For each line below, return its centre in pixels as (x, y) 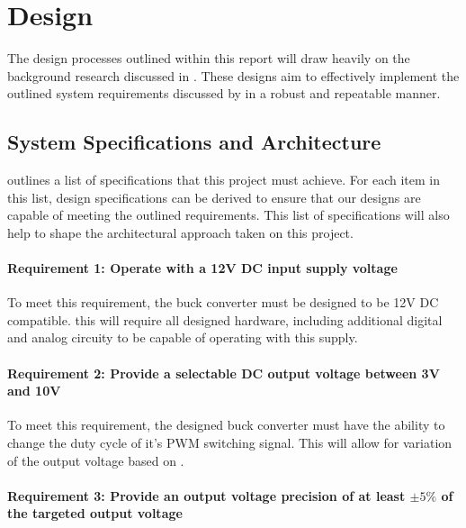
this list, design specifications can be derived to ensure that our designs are (214, 197)
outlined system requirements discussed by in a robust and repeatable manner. (224, 93)
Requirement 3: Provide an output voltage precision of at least (206, 495)
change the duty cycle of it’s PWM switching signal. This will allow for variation (230, 443)
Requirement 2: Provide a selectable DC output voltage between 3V (224, 373)
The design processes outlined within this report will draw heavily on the (209, 58)
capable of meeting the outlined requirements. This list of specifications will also (229, 215)
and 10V (34, 391)
